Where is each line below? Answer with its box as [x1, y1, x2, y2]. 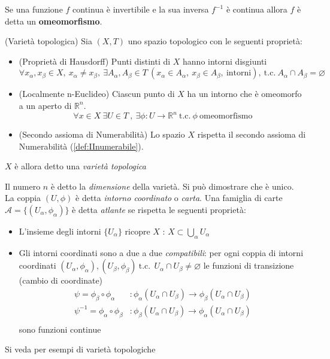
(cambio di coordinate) [19, 274, 103, 287]
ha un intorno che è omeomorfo [187, 87, 302, 100]
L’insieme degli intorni [19, 225, 101, 238]
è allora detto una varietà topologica [14, 160, 146, 172]
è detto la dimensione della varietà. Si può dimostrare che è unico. [50, 180, 294, 192]
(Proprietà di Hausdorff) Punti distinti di [19, 54, 171, 67]
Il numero [5, 180, 41, 192]
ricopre [125, 225, 150, 238]
